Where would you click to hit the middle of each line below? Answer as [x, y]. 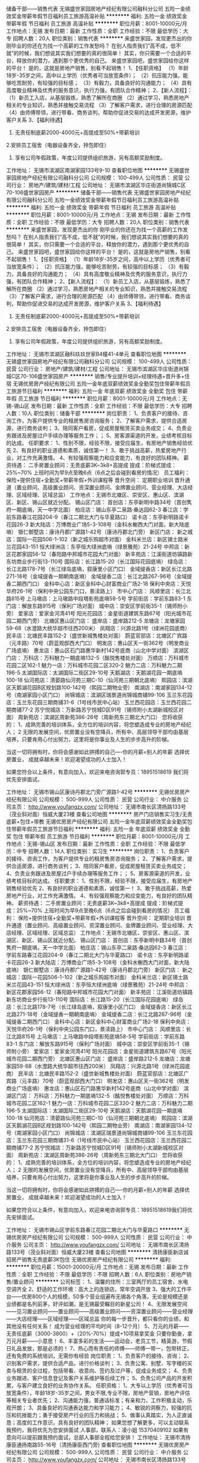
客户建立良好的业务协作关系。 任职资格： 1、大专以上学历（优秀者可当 [107, 1385]
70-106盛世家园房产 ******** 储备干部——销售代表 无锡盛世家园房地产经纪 [99, 192]
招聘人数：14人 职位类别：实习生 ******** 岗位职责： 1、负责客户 [109, 851]
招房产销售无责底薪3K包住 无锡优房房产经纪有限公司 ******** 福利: [89, 1259]
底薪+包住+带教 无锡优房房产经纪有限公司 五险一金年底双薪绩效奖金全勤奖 [97, 822]
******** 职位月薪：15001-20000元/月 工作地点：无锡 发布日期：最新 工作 [97, 1267]
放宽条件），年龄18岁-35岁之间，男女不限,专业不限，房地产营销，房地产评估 [98, 1393]
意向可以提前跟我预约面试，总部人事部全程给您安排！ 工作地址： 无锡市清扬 [98, 1437]
